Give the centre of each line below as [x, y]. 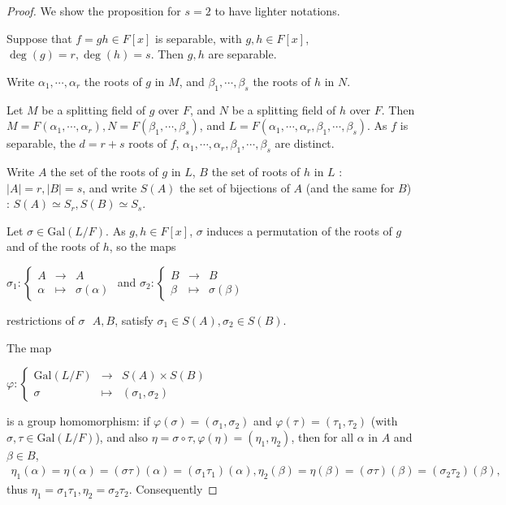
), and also [122, 436]
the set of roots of [256, 171]
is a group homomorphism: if [78, 421]
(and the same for [350, 187]
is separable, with [199, 38]
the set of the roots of [104, 171]
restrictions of [41, 319]
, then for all [322, 436]
